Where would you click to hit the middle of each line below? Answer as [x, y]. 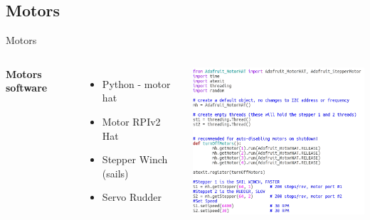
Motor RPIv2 [131, 121]
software [27, 88]
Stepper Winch [135, 159]
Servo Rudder [132, 197]
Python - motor [136, 83]
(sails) [115, 173]
